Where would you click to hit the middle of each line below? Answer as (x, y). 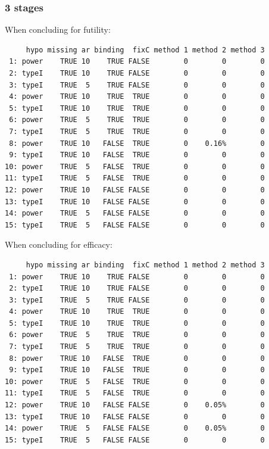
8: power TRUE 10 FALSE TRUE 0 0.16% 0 (137, 143)
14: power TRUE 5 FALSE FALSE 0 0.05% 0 (135, 428)
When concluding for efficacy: (59, 244)
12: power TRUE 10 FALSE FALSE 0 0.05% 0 (135, 405)
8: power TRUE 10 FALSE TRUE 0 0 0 (137, 358)
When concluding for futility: (58, 29)
